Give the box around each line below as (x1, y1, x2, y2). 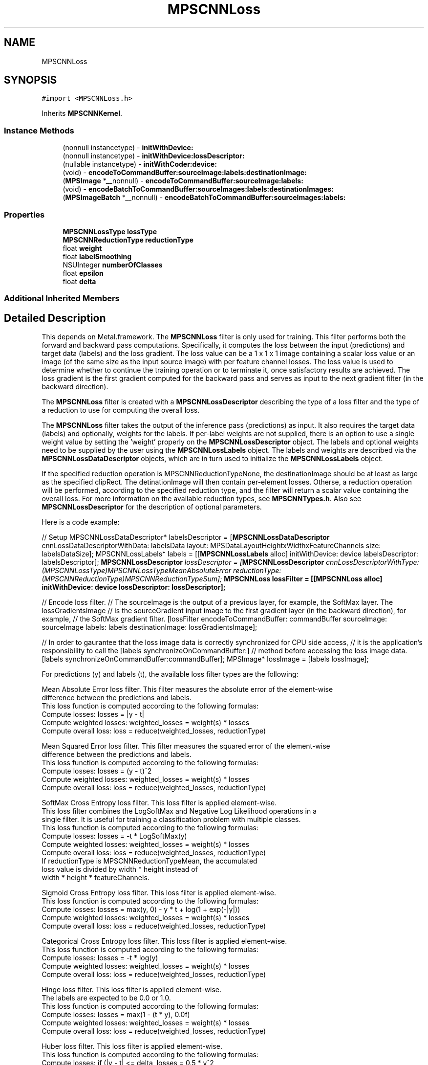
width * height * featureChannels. (42, 873, 150, 882)
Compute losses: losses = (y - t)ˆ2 (42, 767, 152, 776)
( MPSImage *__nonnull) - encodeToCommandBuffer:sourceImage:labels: (63, 177, 303, 185)
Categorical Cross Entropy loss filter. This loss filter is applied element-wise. (42, 937, 287, 946)
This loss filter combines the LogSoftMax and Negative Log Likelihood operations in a (42, 807, 317, 816)
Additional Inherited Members (4, 293, 120, 304)
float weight (63, 244, 102, 252)
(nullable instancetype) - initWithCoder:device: (63, 160, 217, 169)
